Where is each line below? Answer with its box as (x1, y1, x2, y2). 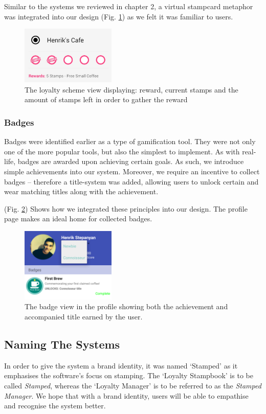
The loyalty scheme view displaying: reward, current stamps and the (25, 84, 238, 95)
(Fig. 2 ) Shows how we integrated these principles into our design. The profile (4, 203, 248, 214)
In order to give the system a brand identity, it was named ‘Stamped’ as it (4, 360, 238, 371)
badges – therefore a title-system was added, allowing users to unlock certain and (4, 176, 259, 187)
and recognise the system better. (4, 400, 106, 411)
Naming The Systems (4, 336, 120, 352)
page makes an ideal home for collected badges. (4, 213, 152, 224)
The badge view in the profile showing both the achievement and (25, 301, 228, 312)
